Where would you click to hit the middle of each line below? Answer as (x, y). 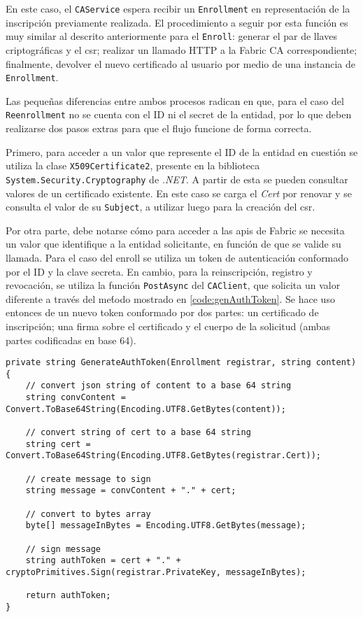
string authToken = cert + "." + (103, 561)
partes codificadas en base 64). (71, 340)
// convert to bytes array (88, 514)
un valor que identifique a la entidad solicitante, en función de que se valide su (173, 244)
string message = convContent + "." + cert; (131, 491)
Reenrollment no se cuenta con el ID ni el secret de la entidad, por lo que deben (179, 114)
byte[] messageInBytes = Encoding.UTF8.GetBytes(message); (166, 526)
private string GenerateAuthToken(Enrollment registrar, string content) (181, 363)
